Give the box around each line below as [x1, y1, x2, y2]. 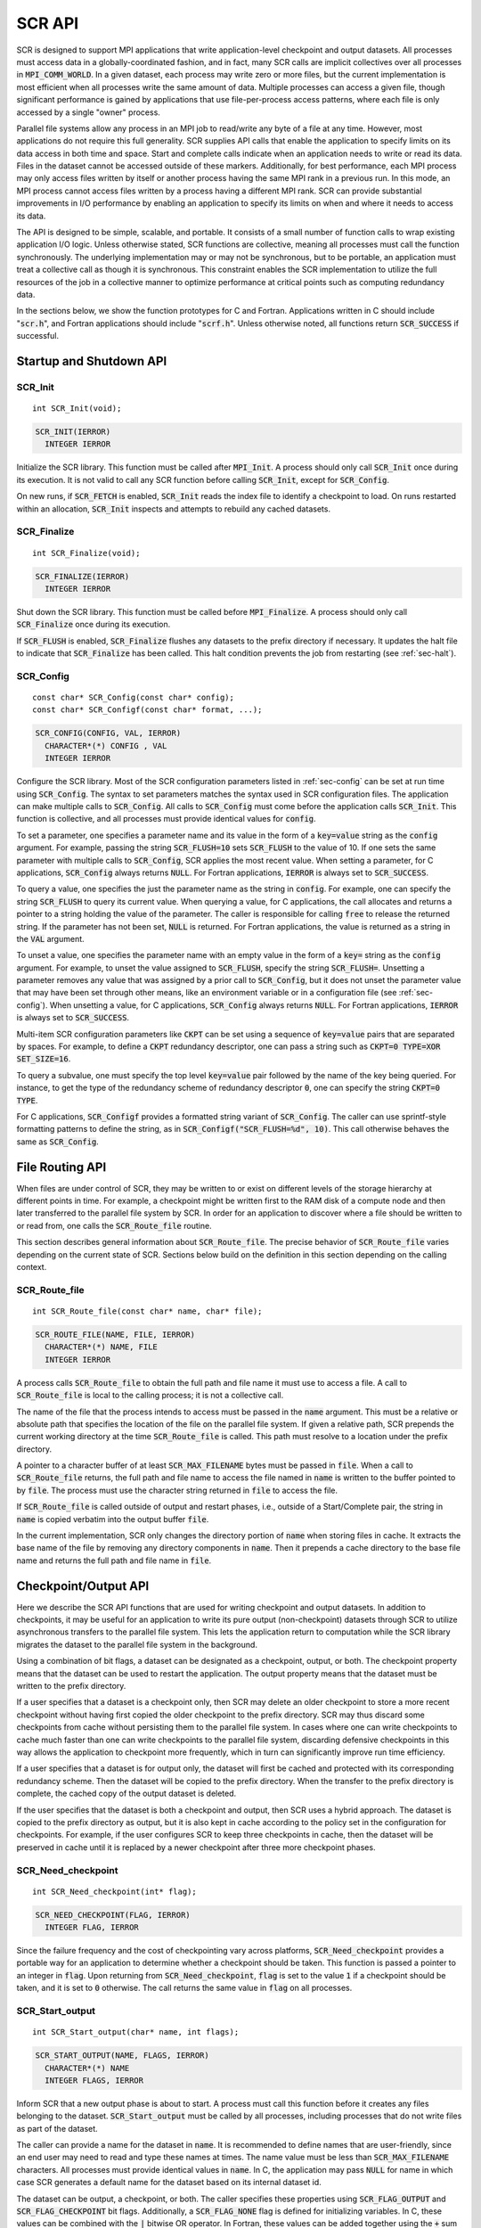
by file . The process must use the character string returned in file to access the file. [16, 1485, 338, 1495]
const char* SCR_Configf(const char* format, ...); [32, 705, 263, 715]
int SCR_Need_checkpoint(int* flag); [32, 1886, 198, 1896]
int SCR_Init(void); [32, 404, 122, 414]
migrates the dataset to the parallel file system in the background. [16, 1639, 258, 1650]
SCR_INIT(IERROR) [35, 427, 111, 437]
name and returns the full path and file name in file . [16, 1555, 212, 1566]
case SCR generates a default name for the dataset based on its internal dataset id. [16, 2177, 322, 2188]
